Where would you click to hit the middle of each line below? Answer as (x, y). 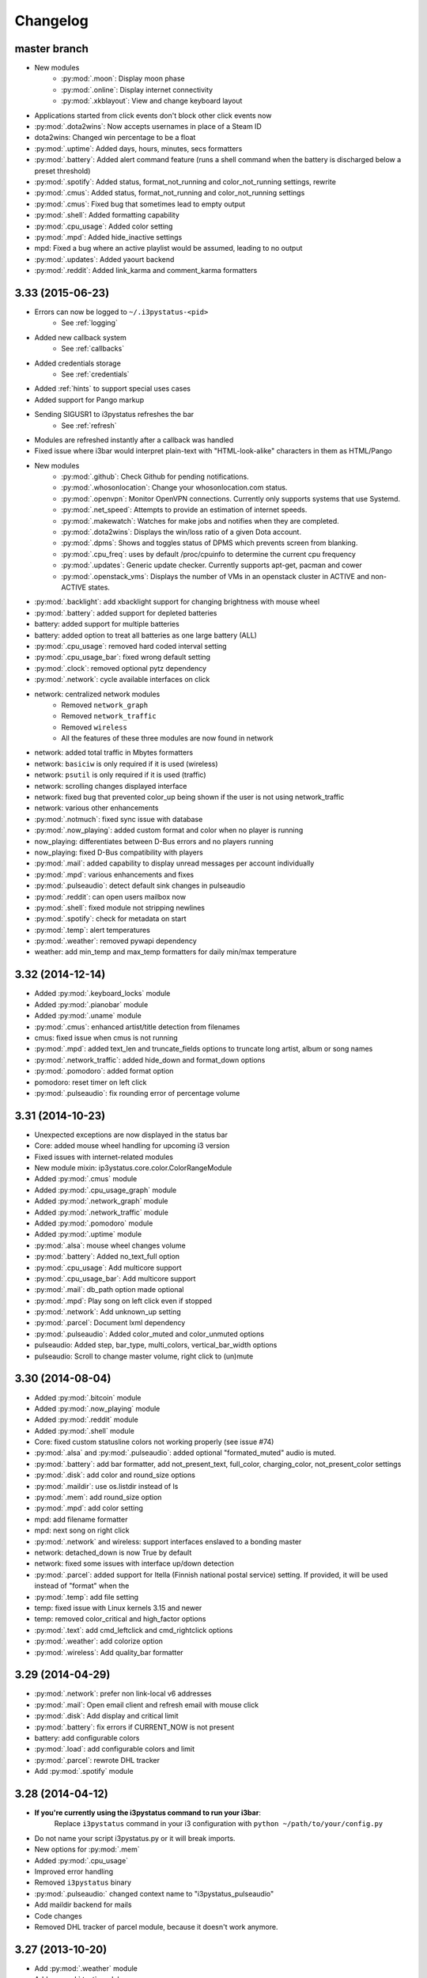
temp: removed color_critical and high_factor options (120, 1619)
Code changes (58, 1915)
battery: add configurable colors (87, 1737)
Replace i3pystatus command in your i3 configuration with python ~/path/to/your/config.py (219, 1824)
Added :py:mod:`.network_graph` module (101, 1201)
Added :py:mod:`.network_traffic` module (102, 1212)
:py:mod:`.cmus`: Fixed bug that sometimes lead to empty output (140, 204)
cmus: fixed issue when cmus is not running (106, 1037)
